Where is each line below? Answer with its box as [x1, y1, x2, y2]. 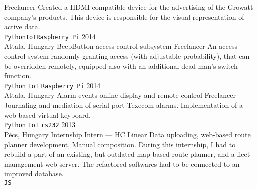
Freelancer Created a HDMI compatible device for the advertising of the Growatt [4, 2, 253, 12]
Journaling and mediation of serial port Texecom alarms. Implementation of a [4, 100, 243, 110]
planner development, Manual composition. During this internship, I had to [4, 139, 236, 149]
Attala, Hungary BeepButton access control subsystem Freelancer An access [4, 41, 237, 51]
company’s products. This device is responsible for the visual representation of [4, 11, 244, 22]
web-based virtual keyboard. [4, 109, 91, 120]
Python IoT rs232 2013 [4, 119, 76, 130]
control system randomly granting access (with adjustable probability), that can [4, 51, 250, 61]
